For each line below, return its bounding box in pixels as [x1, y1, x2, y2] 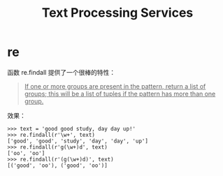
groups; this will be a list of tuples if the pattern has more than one [24, 89, 216, 98]
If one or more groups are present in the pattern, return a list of [24, 82, 206, 90]
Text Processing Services [41, 5, 194, 21]
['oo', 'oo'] [7, 149, 45, 156]
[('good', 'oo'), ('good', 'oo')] [7, 162, 108, 169]
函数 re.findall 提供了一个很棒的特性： [7, 68, 116, 76]
